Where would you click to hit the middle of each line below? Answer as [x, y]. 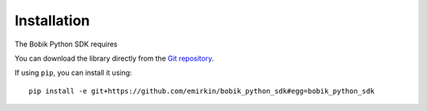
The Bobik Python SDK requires [66, 44]
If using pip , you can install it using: [73, 73]
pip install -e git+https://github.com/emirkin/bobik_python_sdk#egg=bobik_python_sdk [202, 91]
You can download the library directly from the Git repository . [114, 58]
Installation [52, 20]
